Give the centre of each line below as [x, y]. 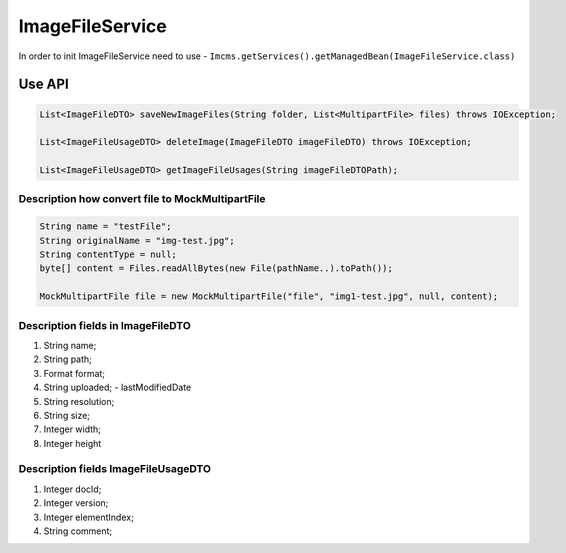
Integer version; [76, 503]
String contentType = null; [108, 254]
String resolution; [79, 401]
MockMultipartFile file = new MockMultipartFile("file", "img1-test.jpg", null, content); [269, 296]
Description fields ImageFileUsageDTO [115, 469]
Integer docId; [72, 489]
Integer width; [72, 429]
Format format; [74, 373]
